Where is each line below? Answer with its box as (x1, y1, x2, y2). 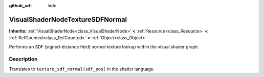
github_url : (9, 3, 32, 8)
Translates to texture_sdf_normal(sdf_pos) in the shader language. (9, 66, 155, 72)
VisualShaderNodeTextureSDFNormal (9, 15, 127, 24)
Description (9, 56, 38, 62)
